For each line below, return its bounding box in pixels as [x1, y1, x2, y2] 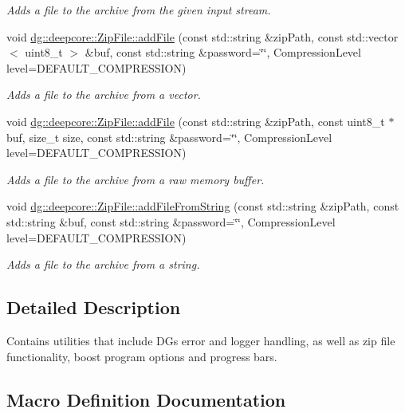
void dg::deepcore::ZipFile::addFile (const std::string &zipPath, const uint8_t [6, 112, 385, 129]
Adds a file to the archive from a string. [6, 256, 200, 273]
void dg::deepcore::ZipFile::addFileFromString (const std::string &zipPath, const [6, 198, 399, 214]
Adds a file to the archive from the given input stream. [6, 2, 271, 18]
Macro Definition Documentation [6, 387, 286, 411]
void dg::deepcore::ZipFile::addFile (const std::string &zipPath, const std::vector [6, 28, 399, 45]
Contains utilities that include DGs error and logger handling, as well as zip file [6, 332, 395, 348]
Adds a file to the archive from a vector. [6, 86, 201, 103]
